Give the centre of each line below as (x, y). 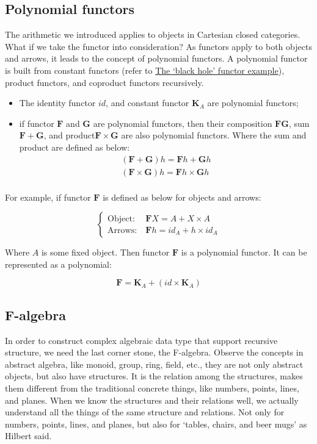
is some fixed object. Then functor (105, 252)
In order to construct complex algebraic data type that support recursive (141, 340)
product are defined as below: (75, 147)
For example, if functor (48, 197)
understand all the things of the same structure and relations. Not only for (145, 412)
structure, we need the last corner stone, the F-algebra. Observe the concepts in (154, 352)
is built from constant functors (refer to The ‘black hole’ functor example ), (145, 70)
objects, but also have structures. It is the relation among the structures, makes (154, 376)
